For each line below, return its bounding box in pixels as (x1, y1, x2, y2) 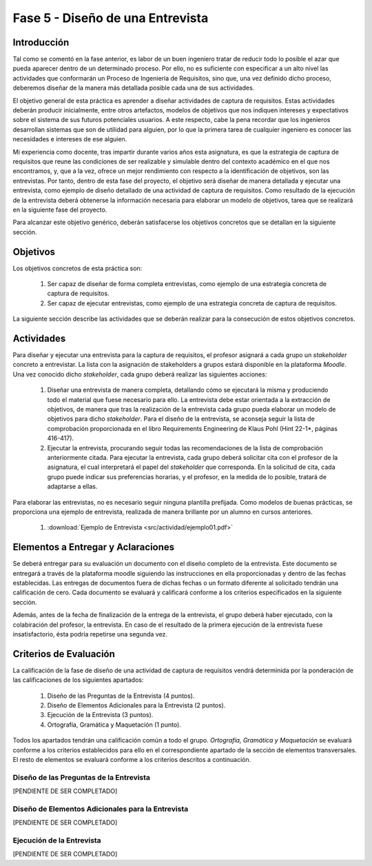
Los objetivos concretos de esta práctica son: (12, 264, 143, 272)
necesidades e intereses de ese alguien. (12, 135, 127, 143)
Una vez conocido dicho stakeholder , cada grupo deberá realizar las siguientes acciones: (12, 370, 267, 379)
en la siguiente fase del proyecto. (12, 205, 107, 214)
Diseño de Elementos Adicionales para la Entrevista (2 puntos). (47, 701, 226, 709)
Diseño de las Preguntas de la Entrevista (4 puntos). (47, 692, 195, 700)
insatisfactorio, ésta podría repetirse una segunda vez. (12, 630, 168, 638)
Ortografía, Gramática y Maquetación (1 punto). (47, 721, 182, 729)
